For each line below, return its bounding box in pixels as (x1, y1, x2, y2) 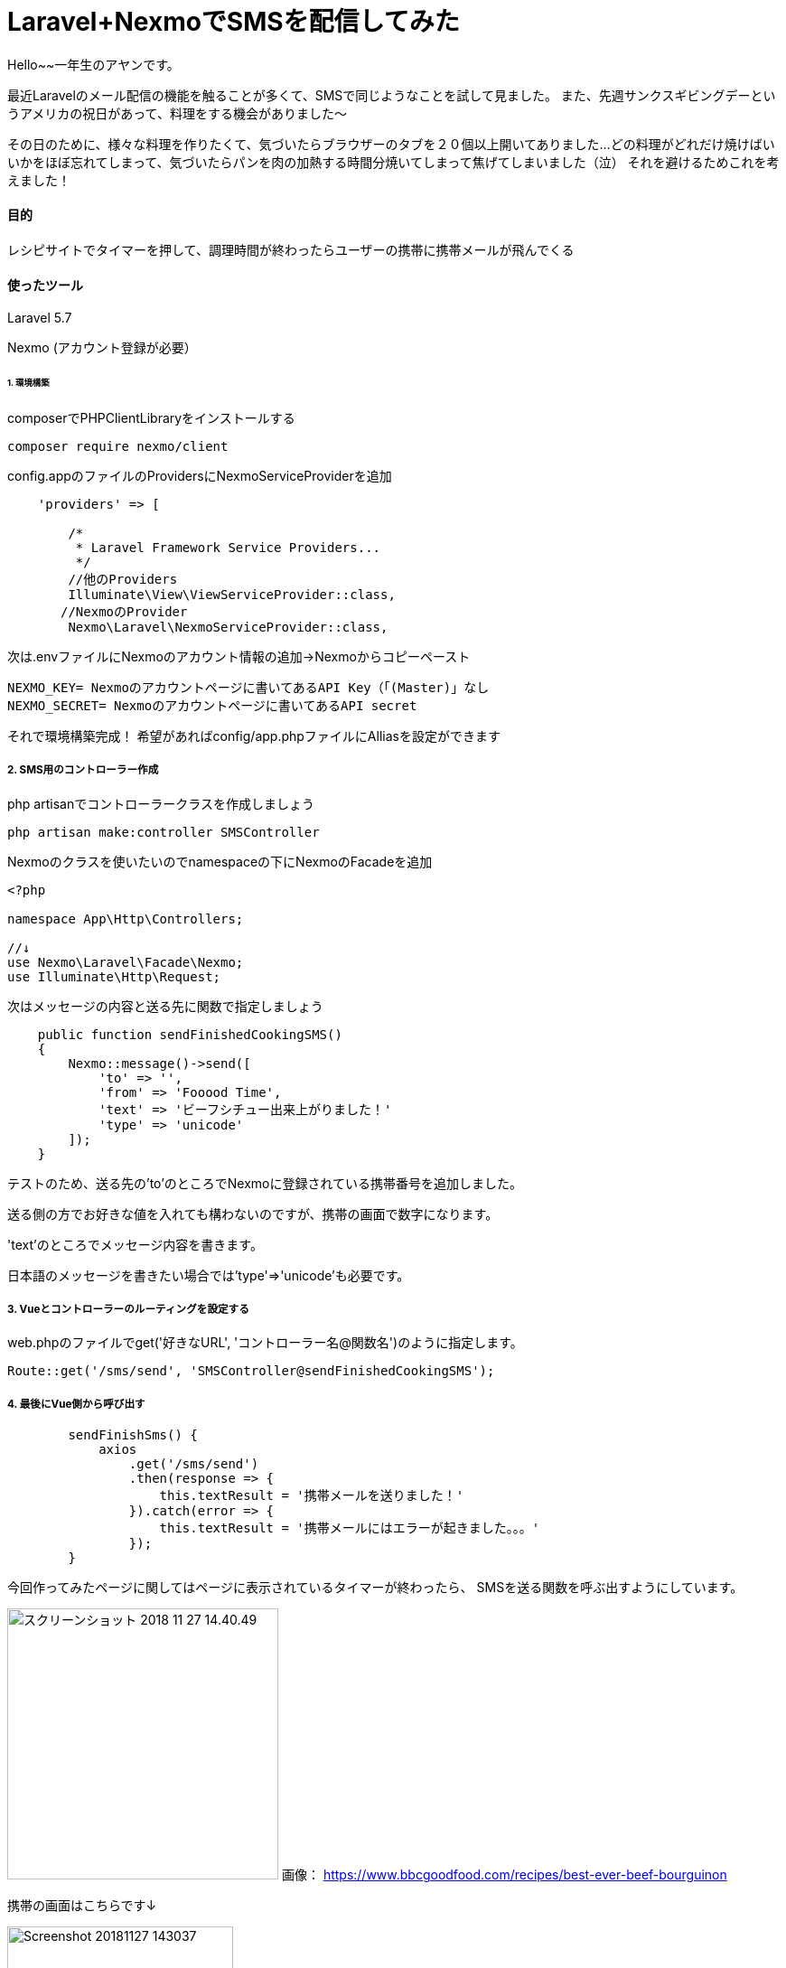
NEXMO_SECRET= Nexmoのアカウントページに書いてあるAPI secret (7, 698, 417, 713)
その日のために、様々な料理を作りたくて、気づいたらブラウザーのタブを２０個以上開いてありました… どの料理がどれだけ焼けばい (7, 136, 775, 152)
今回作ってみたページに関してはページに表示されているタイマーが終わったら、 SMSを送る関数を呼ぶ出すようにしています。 (7, 1579, 744, 1596)
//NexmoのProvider (61, 604, 188, 619)
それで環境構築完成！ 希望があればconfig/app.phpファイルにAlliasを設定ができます (7, 727, 501, 744)
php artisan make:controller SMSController (7, 824, 320, 839)
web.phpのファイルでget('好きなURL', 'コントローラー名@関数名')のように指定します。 (7, 1335, 523, 1351)
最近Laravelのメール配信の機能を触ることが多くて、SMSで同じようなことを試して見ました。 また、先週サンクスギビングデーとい (7, 87, 776, 103)
